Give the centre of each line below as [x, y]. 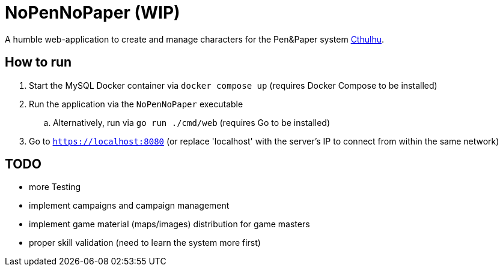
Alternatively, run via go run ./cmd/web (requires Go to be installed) [191, 122]
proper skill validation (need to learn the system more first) [145, 243]
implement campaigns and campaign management [129, 206]
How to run [38, 62]
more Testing [55, 187]
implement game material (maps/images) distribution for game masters [169, 224]
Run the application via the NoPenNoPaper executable [136, 104]
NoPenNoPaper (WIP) [93, 13]
